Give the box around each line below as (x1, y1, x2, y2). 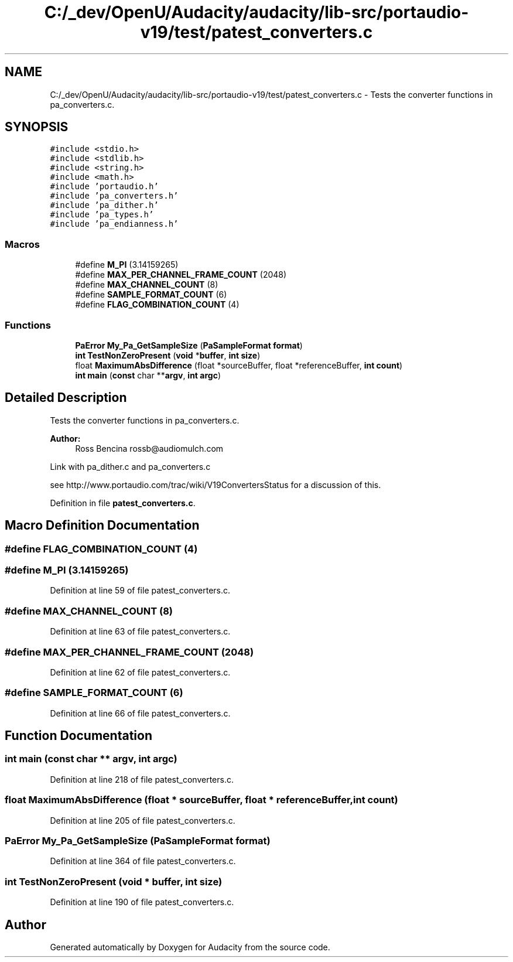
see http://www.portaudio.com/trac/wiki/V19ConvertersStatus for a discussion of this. (50, 479, 381, 490)
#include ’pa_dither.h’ (50, 200, 159, 210)
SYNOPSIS (5, 120, 69, 135)
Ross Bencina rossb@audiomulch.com (75, 443, 224, 453)
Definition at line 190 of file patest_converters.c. (50, 897, 234, 908)
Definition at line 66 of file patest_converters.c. (50, 708, 231, 718)
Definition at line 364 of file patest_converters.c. (50, 856, 236, 867)
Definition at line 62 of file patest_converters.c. (50, 667, 231, 677)
